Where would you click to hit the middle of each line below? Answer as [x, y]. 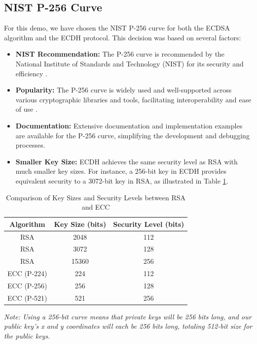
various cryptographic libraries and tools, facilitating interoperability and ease [133, 99]
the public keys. [27, 336]
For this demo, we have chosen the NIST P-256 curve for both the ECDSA [117, 28]
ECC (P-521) [27, 297]
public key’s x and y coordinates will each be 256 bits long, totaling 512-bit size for [128, 326]
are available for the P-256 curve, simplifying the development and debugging [132, 135]
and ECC [96, 207]
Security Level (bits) [149, 224]
